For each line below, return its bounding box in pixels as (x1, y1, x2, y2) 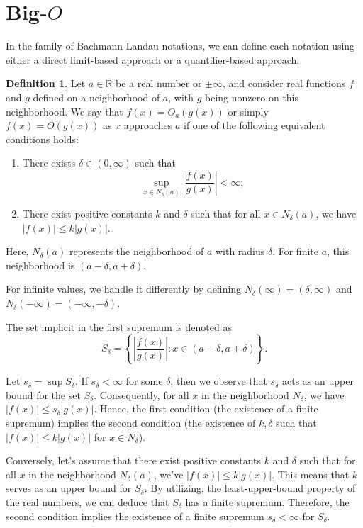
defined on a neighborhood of (33, 89, 160, 104)
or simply (228, 103, 269, 118)
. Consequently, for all (94, 387, 189, 402)
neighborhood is (6, 257, 75, 272)
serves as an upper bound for (6, 481, 132, 495)
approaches (123, 118, 172, 133)
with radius (215, 244, 265, 259)
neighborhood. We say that (6, 103, 123, 118)
